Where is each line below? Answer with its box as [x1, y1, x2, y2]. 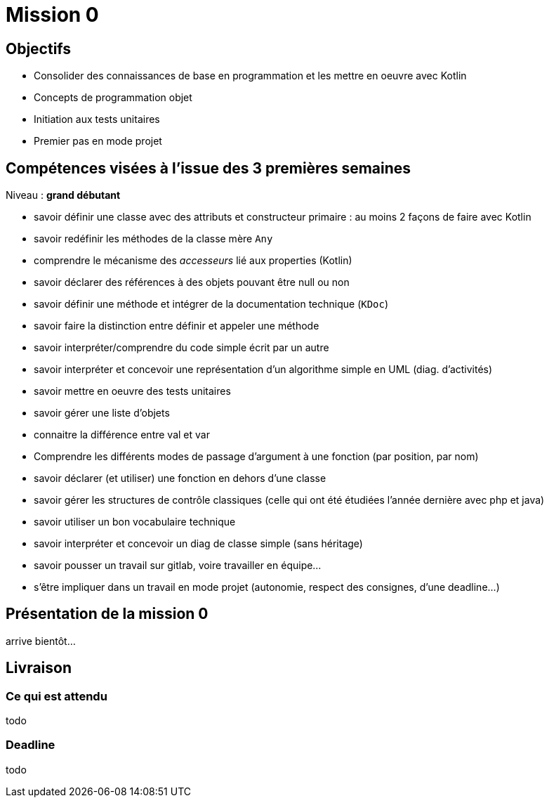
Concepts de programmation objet [34, 91, 192, 104]
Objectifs [6, 39, 72, 58]
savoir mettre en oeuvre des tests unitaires [34, 385, 231, 398]
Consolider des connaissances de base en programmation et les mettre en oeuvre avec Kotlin [34, 70, 467, 82]
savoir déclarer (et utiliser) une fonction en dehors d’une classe [34, 472, 326, 485]
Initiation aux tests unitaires [34, 113, 160, 126]
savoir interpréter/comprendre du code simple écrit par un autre [34, 341, 329, 354]
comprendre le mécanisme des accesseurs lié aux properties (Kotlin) [34, 254, 352, 267]
